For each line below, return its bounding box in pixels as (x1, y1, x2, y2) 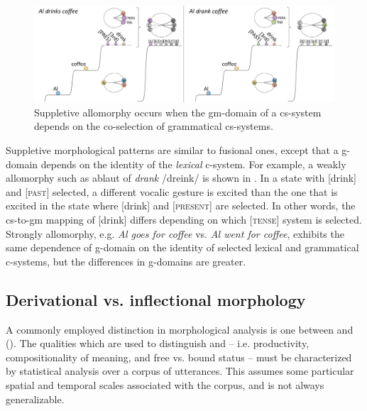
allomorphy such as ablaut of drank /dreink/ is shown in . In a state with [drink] (6, 170, 357, 185)
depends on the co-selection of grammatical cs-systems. (34, 119, 273, 133)
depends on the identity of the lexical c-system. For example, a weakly (40, 156, 346, 171)
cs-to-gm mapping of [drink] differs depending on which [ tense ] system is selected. (6, 212, 362, 226)
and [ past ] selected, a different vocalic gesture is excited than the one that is (6, 184, 338, 199)
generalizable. (6, 391, 65, 406)
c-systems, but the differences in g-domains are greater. (6, 253, 246, 268)
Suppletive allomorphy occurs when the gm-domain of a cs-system (34, 104, 322, 119)
